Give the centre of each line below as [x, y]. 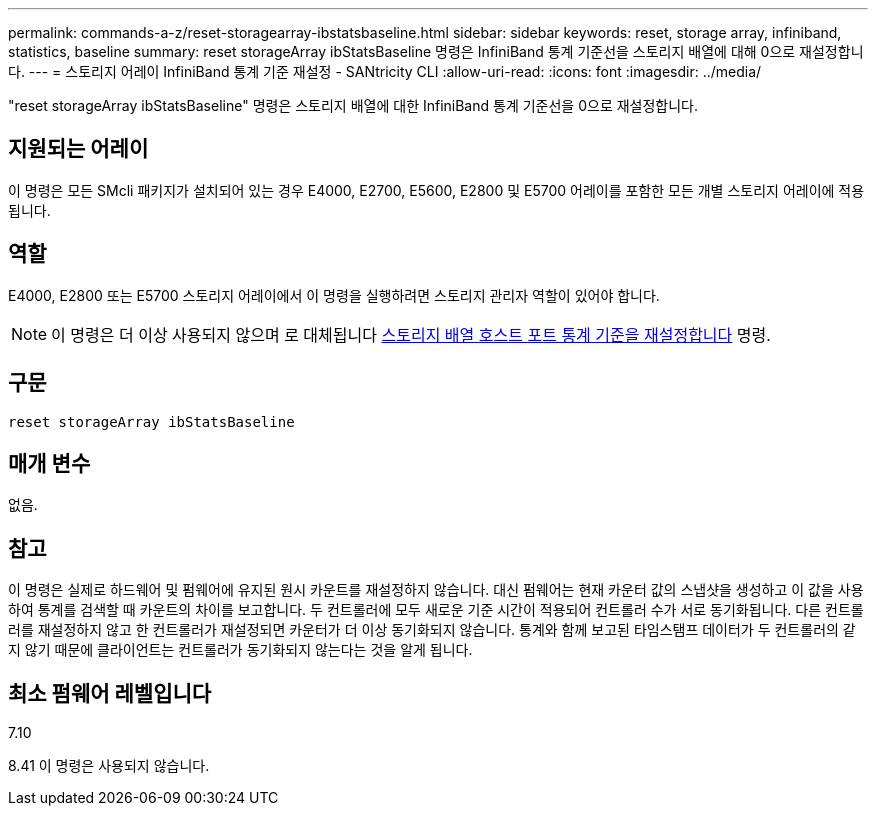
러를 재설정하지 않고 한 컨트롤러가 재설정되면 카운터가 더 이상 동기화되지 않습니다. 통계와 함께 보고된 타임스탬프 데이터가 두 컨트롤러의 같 [432, 630]
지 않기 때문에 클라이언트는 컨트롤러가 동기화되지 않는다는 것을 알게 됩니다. [240, 650]
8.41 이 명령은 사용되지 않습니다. [109, 766]
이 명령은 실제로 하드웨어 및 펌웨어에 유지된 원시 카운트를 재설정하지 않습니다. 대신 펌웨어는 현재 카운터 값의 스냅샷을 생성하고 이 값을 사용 [436, 590]
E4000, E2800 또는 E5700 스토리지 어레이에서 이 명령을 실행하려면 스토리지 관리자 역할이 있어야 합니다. [334, 295]
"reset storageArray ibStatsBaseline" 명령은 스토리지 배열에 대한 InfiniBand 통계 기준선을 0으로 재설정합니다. [353, 105]
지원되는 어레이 [78, 149]
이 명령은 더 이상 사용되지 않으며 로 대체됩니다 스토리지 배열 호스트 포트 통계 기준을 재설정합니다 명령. [411, 334]
